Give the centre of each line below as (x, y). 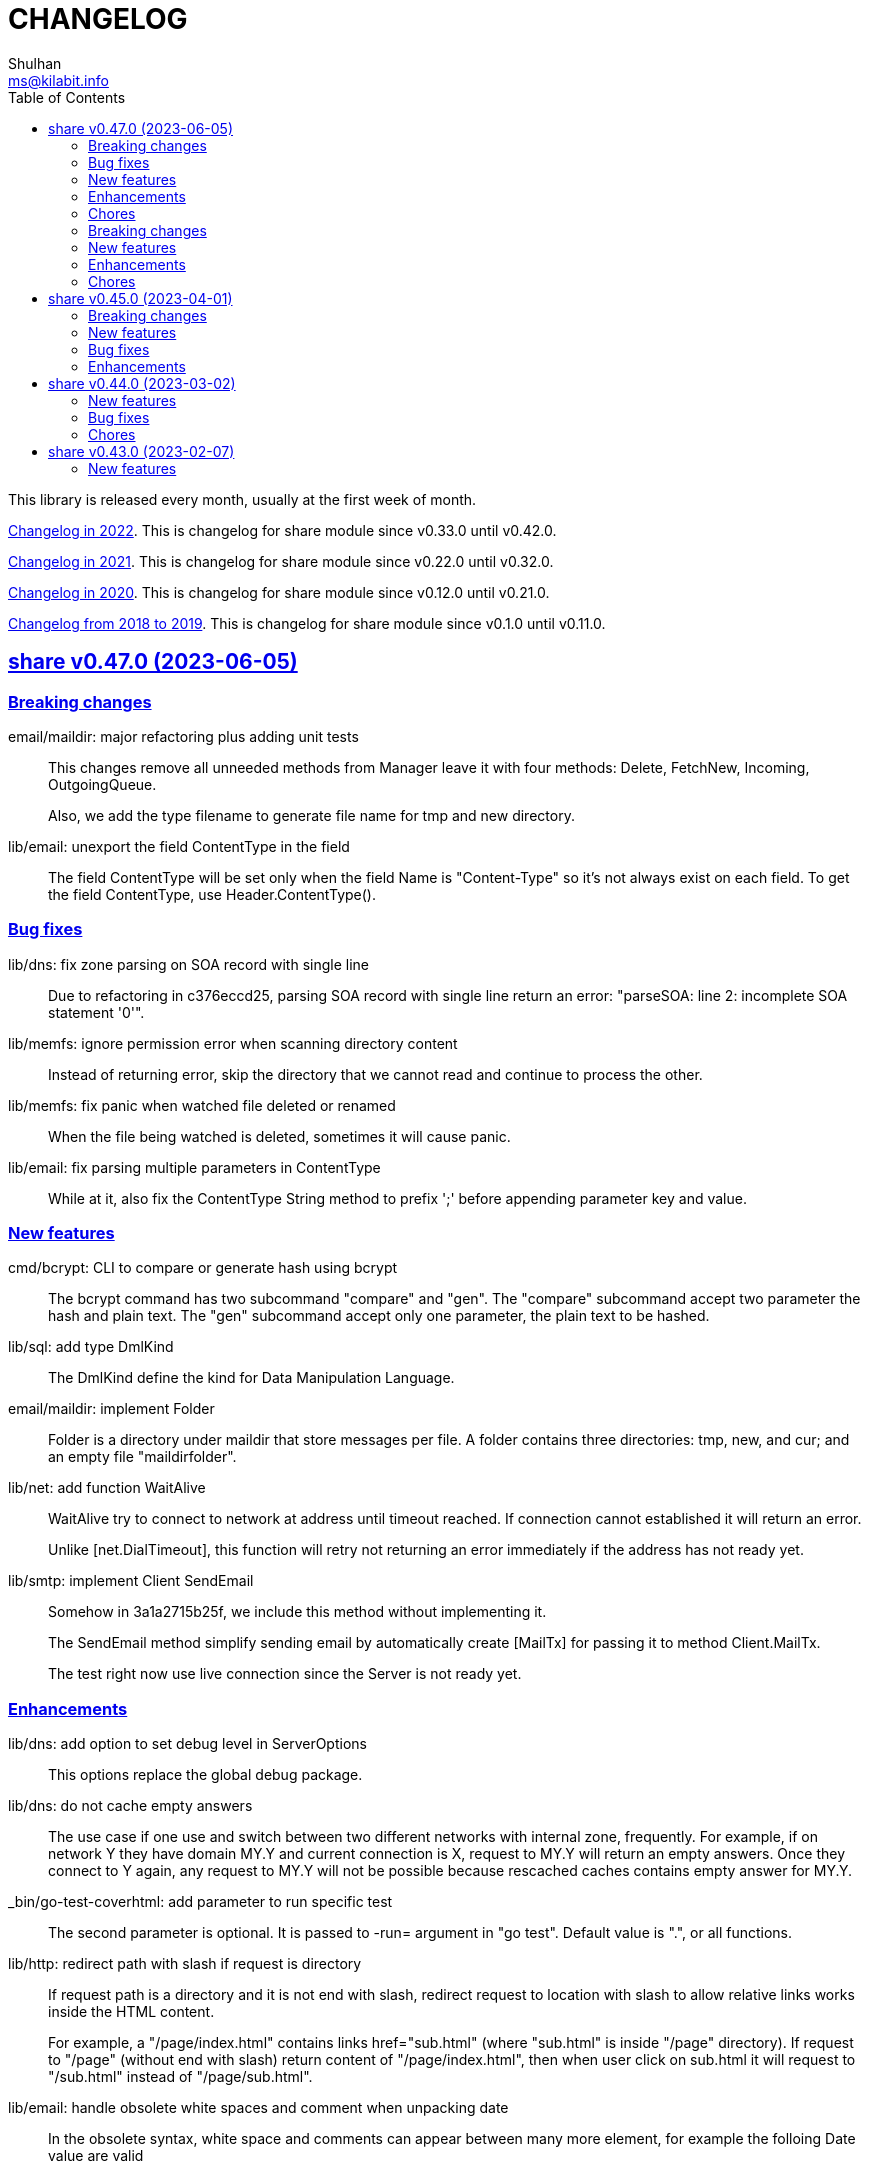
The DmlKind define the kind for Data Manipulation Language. (251, 1378)
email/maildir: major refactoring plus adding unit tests (183, 736)
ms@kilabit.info (58, 80)
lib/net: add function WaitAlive (107, 1488)
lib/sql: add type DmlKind (91, 1347)
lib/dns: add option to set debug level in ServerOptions (187, 1744)
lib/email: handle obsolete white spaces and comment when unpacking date (258, 2108)
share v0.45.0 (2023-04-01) (140, 298)
